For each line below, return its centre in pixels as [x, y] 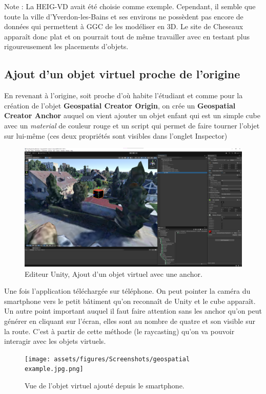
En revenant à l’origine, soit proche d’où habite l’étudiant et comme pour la [124, 95]
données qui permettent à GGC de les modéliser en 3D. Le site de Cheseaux [124, 26]
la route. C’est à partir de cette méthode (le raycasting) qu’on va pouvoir [119, 331]
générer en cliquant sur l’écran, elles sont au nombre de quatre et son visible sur [130, 321]
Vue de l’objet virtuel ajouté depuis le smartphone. [105, 386]
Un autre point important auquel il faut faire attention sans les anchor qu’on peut [133, 311]
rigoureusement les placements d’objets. [66, 46]
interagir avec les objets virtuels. [55, 341]
